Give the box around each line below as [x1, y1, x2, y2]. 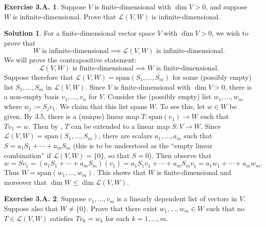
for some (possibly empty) [172, 71, 252, 82]
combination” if [4, 150, 51, 160]
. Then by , [28, 120, 63, 131]
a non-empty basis [4, 91, 60, 102]
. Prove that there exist [86, 203, 157, 213]
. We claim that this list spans [55, 101, 147, 111]
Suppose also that [4, 203, 58, 213]
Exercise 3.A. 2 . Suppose [4, 193, 86, 204]
